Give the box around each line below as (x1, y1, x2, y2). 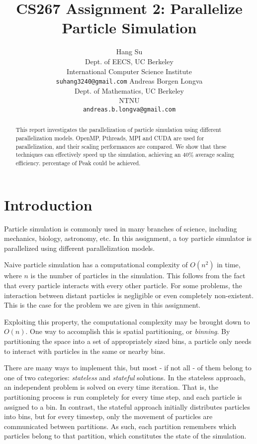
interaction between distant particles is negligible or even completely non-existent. (4, 290, 254, 300)
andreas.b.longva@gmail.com (83, 106, 176, 113)
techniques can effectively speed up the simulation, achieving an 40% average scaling (15, 150, 235, 159)
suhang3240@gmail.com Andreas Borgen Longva (56, 76, 203, 86)
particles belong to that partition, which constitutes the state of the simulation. (4, 431, 247, 441)
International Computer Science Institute (67, 66, 192, 76)
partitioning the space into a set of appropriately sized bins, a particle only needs (4, 335, 252, 346)
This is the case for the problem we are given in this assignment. (4, 300, 201, 310)
